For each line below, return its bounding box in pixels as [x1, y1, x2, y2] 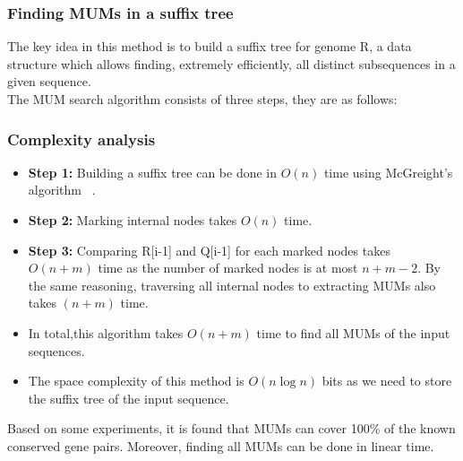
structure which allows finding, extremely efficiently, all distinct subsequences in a [7, 54, 456, 73]
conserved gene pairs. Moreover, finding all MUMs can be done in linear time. [7, 436, 434, 455]
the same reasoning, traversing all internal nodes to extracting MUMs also [28, 275, 436, 294]
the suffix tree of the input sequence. [28, 388, 229, 407]
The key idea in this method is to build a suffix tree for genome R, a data [7, 37, 412, 56]
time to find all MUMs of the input [256, 323, 450, 342]
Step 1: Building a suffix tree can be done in [28, 162, 278, 181]
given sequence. [7, 72, 91, 91]
